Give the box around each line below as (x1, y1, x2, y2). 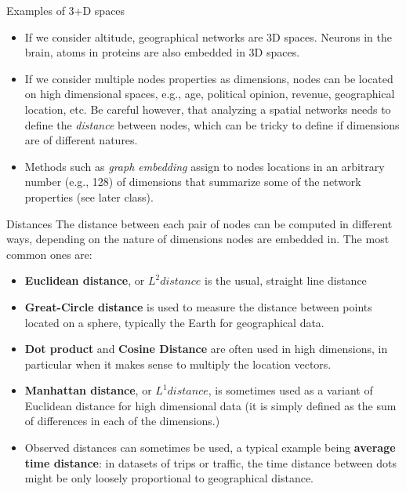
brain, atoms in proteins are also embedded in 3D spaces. (24, 44, 300, 60)
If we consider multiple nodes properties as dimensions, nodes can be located (24, 70, 393, 86)
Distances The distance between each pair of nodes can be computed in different (6, 215, 393, 231)
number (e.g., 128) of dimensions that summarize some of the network (24, 173, 361, 190)
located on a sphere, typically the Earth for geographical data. (24, 314, 324, 330)
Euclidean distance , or (24, 272, 145, 289)
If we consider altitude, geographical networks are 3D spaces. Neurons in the (24, 28, 392, 45)
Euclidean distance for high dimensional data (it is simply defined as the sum (24, 397, 397, 413)
